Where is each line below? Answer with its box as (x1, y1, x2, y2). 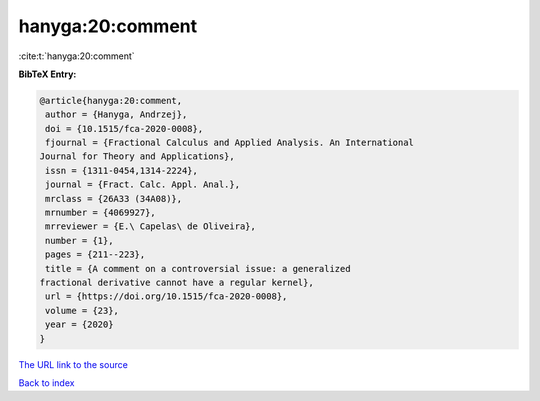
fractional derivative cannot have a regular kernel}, (39, 277, 314, 288)
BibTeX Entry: (18, 68, 77, 80)
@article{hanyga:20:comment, (39, 95, 183, 106)
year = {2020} (45, 319, 114, 330)
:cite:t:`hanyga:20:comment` (18, 50, 135, 62)
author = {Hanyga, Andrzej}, (45, 109, 188, 120)
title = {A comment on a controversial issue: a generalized (45, 263, 351, 274)
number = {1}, (45, 235, 114, 246)
